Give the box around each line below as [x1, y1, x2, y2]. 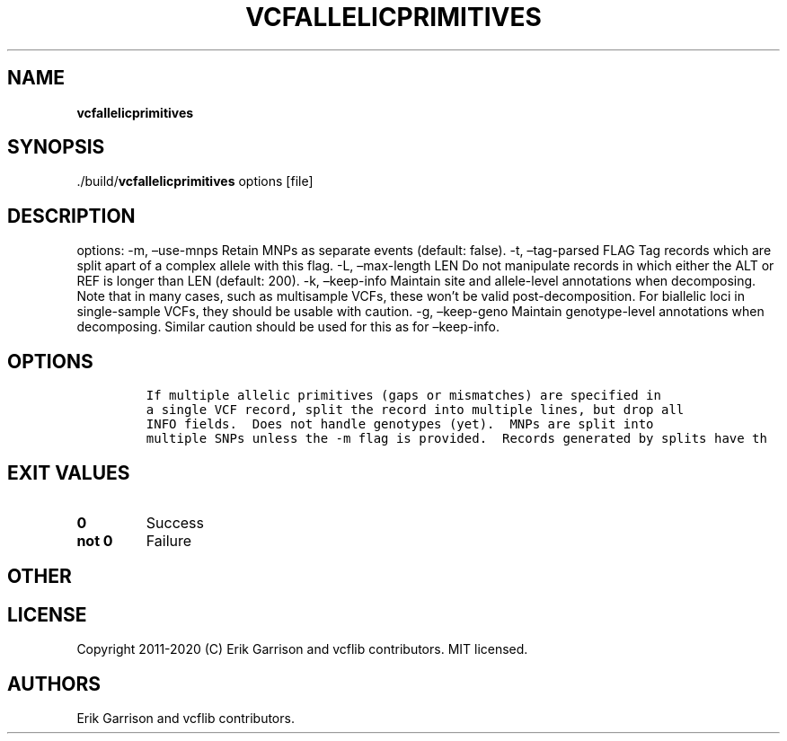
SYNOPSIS [7, 136, 105, 159]
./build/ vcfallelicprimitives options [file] [76, 173, 314, 190]
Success [146, 513, 205, 532]
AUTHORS [7, 672, 102, 695]
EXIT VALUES [7, 461, 130, 484]
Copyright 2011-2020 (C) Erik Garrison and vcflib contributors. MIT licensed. [76, 641, 528, 657]
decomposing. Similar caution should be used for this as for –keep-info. [76, 319, 500, 335]
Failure [146, 531, 192, 550]
